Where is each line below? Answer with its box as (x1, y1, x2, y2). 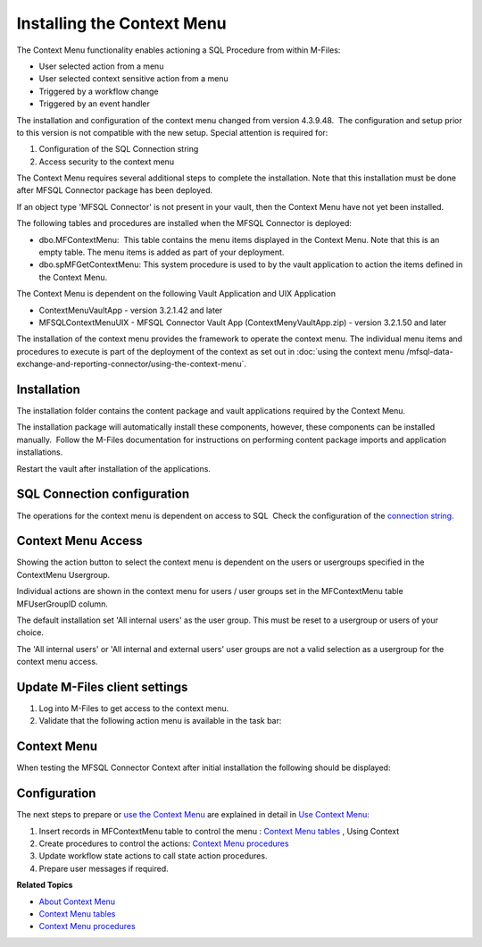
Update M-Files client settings (16, 679, 188, 694)
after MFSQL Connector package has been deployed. (16, 185, 213, 196)
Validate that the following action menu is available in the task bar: (38, 716, 282, 726)
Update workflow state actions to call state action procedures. (38, 851, 268, 861)
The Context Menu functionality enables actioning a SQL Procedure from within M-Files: (16, 45, 341, 55)
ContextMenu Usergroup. (16, 569, 111, 580)
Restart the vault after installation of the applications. (16, 463, 212, 473)
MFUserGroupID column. (16, 599, 109, 609)
